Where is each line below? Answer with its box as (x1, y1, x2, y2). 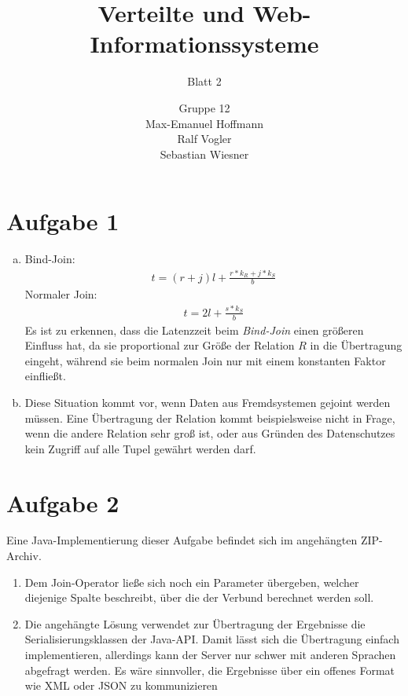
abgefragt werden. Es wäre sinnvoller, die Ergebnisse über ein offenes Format (24, 661, 395, 678)
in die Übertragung (310, 337, 402, 353)
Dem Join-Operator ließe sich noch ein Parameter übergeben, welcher (24, 573, 359, 590)
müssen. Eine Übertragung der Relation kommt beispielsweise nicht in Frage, (24, 409, 395, 426)
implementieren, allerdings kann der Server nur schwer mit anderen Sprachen (24, 647, 396, 662)
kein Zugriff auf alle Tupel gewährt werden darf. (24, 440, 256, 456)
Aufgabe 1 (6, 205, 119, 237)
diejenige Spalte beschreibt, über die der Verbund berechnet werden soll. (24, 589, 374, 606)
